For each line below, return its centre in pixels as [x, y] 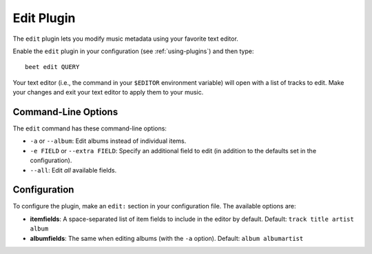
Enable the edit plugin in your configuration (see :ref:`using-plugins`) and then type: [133, 51]
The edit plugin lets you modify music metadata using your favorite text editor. [126, 39]
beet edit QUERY [52, 67]
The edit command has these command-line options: [90, 128]
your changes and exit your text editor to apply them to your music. [108, 92]
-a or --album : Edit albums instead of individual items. [108, 141]
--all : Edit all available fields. [73, 170]
